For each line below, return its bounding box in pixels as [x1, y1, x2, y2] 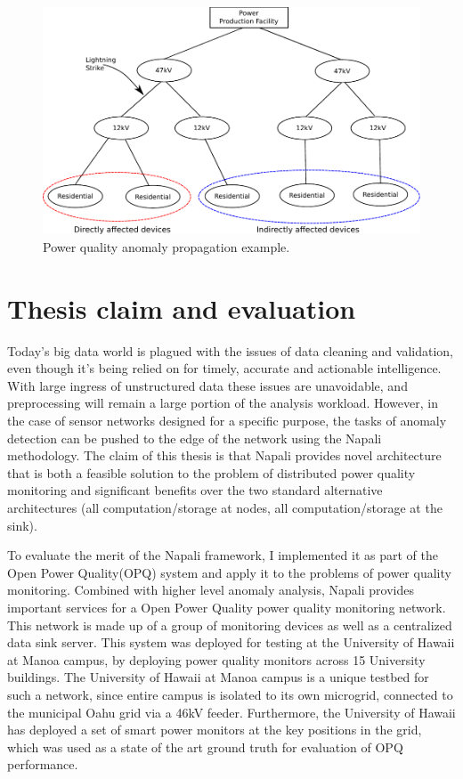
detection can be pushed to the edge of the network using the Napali [7, 428, 382, 447]
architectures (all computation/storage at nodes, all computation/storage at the [7, 499, 443, 517]
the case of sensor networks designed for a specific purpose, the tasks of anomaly [7, 411, 447, 430]
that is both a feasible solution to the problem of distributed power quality [7, 463, 416, 482]
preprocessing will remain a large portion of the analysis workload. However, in [7, 394, 438, 412]
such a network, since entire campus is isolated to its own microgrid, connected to [7, 685, 453, 703]
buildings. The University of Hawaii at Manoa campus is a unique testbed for [7, 668, 429, 686]
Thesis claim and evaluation [7, 289, 356, 326]
